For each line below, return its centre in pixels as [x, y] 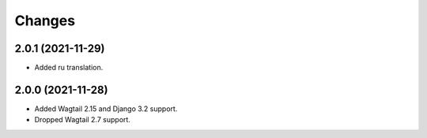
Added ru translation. [69, 68]
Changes [45, 21]
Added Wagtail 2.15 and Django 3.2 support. [106, 108]
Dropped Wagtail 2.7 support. [82, 120]
